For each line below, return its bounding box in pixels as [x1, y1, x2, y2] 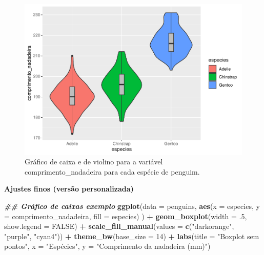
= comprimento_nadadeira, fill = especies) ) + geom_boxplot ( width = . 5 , [4, 210, 247, 221]
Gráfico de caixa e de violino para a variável [25, 156, 163, 167]
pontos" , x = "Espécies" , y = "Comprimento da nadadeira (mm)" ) [4, 241, 211, 251]
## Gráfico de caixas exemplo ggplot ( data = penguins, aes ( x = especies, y [4, 200, 260, 211]
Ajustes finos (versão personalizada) [4, 183, 134, 194]
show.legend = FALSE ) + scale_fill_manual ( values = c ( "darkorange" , [4, 221, 234, 231]
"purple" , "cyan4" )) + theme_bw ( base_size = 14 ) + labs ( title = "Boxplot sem [4, 230, 259, 241]
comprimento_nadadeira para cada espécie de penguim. [25, 166, 200, 177]
